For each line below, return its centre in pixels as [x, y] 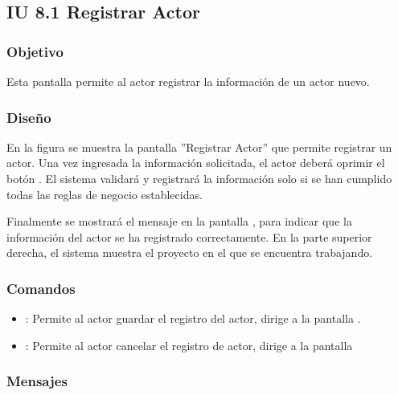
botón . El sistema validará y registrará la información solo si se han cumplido [199, 178]
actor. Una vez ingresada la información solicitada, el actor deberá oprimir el [196, 163]
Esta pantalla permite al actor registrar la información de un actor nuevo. [188, 81]
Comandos [41, 288]
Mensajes [37, 381]
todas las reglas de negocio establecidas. [105, 194]
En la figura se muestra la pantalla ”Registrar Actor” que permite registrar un [199, 147]
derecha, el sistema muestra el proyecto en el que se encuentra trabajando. [190, 252]
